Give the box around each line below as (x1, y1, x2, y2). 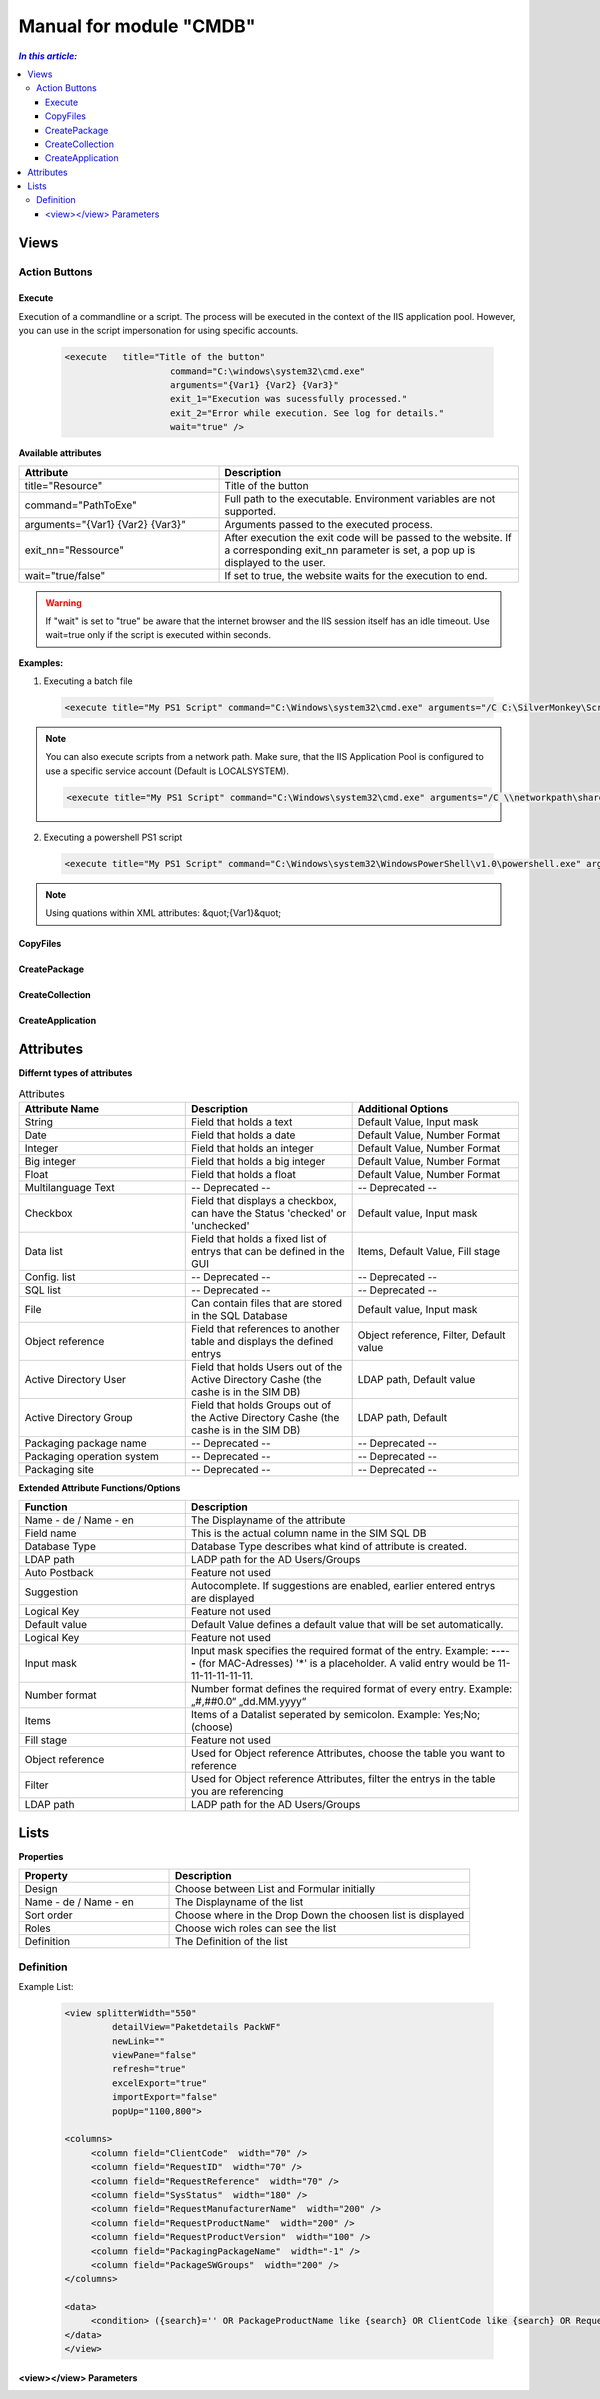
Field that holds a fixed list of (191, 1231, 327, 1245)
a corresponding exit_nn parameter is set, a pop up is (224, 543, 476, 557)
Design (24, 1882, 59, 1896)
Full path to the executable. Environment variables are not (224, 491, 496, 505)
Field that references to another (191, 1321, 340, 1335)
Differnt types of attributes (18, 1067, 133, 1079)
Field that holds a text (191, 1115, 293, 1129)
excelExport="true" (111, 2077, 208, 2089)
